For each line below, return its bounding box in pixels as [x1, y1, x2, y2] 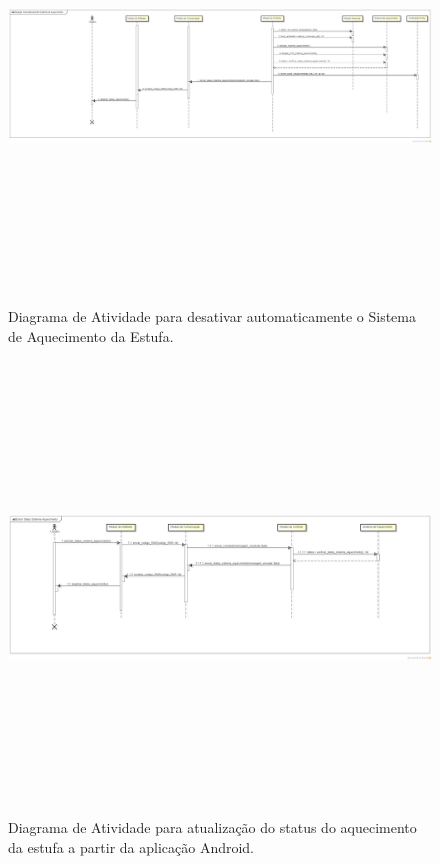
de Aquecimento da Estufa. [8, 325, 174, 346]
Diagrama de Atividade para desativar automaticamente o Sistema [8, 306, 417, 327]
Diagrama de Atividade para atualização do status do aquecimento [8, 817, 417, 838]
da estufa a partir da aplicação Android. [8, 837, 255, 858]
